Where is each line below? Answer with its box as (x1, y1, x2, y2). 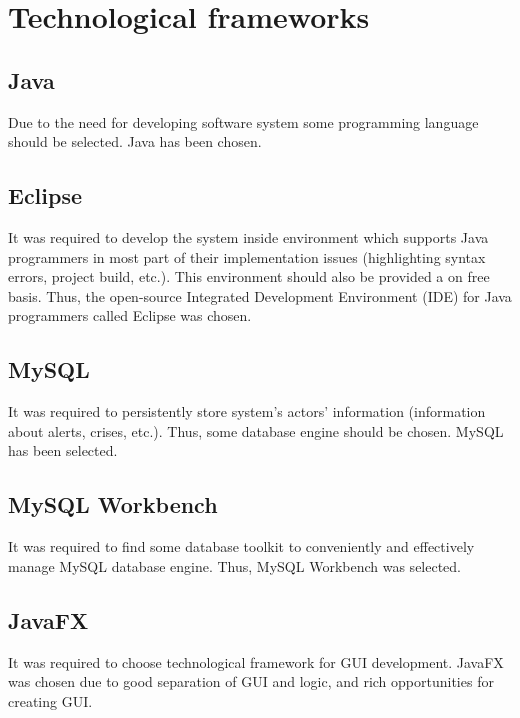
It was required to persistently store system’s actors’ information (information (8, 401, 486, 422)
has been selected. (8, 440, 118, 461)
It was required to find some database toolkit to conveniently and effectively (8, 536, 475, 557)
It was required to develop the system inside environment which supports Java (8, 226, 489, 247)
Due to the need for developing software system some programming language (8, 111, 479, 132)
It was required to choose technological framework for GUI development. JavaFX (8, 651, 504, 672)
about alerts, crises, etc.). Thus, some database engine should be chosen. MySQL (8, 420, 504, 441)
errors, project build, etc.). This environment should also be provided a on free (8, 266, 490, 287)
